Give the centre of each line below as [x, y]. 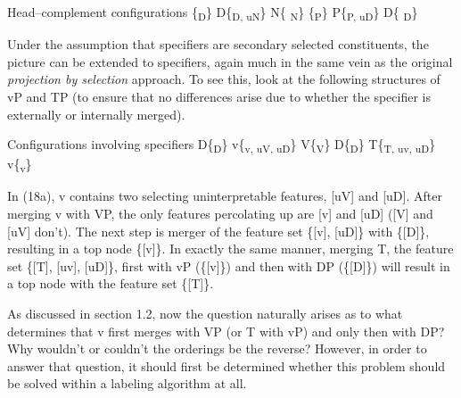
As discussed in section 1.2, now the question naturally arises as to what [205, 313]
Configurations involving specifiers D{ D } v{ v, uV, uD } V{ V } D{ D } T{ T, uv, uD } [222, 145]
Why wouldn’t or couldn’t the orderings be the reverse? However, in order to [217, 348]
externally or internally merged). [96, 114]
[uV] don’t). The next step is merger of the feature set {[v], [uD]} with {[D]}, [218, 231]
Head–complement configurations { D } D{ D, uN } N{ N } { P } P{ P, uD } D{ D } [213, 13]
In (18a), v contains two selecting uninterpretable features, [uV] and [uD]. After [225, 196]
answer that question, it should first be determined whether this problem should [226, 365]
